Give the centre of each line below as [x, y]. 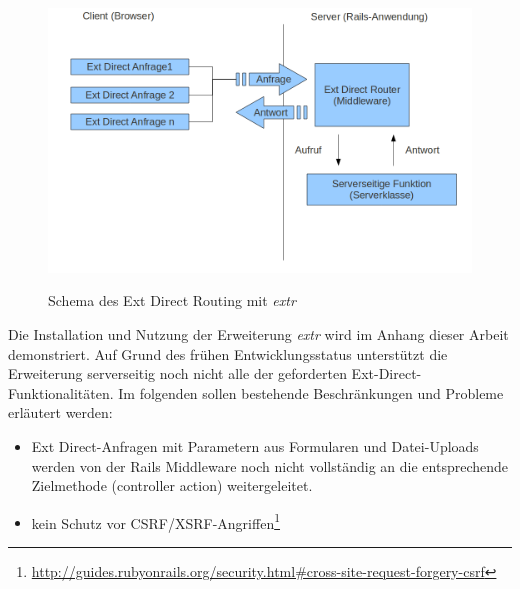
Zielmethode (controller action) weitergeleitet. [172, 485]
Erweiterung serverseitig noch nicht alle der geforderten [177, 373]
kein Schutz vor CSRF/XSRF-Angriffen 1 [156, 521]
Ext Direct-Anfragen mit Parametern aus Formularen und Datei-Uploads [255, 446]
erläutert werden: [60, 412]
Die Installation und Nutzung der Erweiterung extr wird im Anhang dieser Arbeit [258, 334]
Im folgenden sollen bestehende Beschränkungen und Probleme [311, 392]
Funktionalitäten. [61, 392]
